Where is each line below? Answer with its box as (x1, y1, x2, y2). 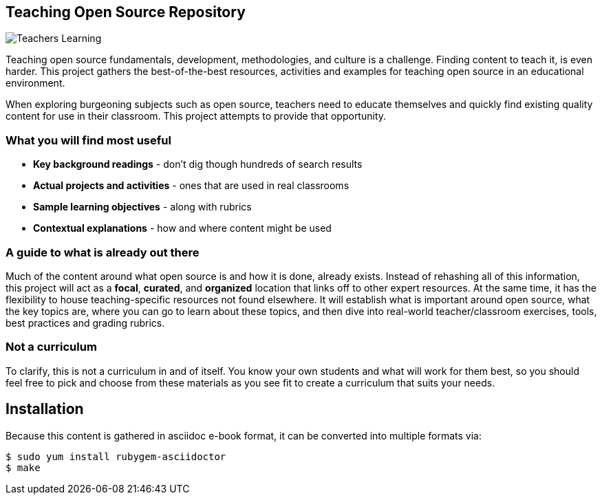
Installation (6, 400, 84, 418)
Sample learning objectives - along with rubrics (33, 201, 252, 213)
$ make (6, 461, 41, 473)
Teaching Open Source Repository (6, 3, 246, 21)
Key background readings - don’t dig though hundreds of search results (33, 158, 363, 171)
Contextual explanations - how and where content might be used (33, 222, 332, 235)
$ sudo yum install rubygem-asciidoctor (6, 450, 226, 462)
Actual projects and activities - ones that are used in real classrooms (33, 180, 350, 192)
